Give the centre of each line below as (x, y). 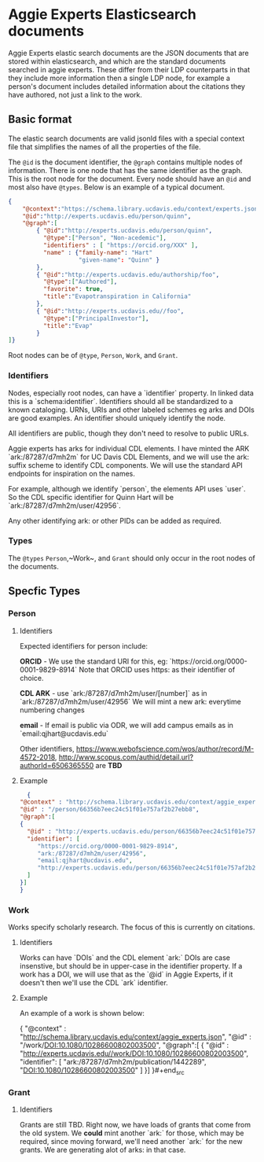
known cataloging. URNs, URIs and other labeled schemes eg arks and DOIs (132, 410)
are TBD (109, 765)
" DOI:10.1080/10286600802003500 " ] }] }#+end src (102, 1071)
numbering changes (52, 710)
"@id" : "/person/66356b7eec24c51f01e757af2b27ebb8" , (109, 810)
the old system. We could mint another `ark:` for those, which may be (132, 1133)
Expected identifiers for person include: (83, 645)
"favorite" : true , (73, 289)
